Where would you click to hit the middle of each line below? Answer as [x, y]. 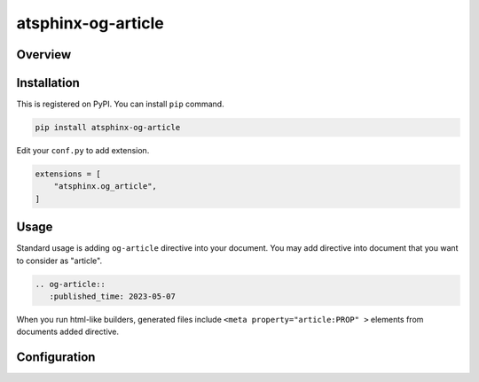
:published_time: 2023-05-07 [113, 296]
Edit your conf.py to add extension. [83, 151]
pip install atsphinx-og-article [108, 128]
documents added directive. [68, 331]
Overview [44, 55]
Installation [48, 83]
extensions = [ [68, 174]
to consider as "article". [59, 261]
